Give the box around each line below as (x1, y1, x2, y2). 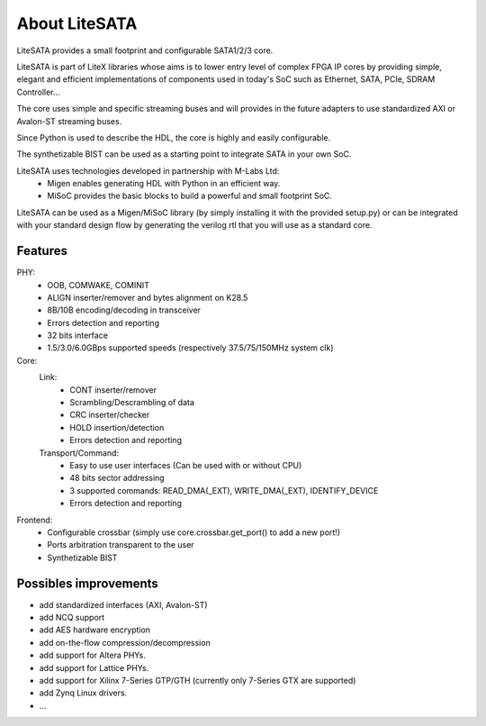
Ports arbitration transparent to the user (47, 540, 194, 550)
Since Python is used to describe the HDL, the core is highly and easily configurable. (16, 132, 331, 143)
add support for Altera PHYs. (39, 649, 146, 661)
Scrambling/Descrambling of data (69, 397, 195, 408)
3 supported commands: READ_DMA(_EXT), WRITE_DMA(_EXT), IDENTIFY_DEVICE (69, 485, 379, 495)
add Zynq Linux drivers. (39, 687, 128, 698)
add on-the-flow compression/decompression (39, 637, 211, 648)
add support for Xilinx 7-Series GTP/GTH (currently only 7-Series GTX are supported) (39, 675, 356, 685)
